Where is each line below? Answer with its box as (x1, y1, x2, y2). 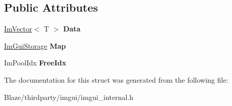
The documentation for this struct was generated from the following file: (4, 74, 228, 85)
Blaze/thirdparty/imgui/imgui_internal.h (4, 91, 134, 102)
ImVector (4, 23, 32, 34)
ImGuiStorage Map (4, 40, 66, 51)
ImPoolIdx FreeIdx (4, 57, 66, 68)
